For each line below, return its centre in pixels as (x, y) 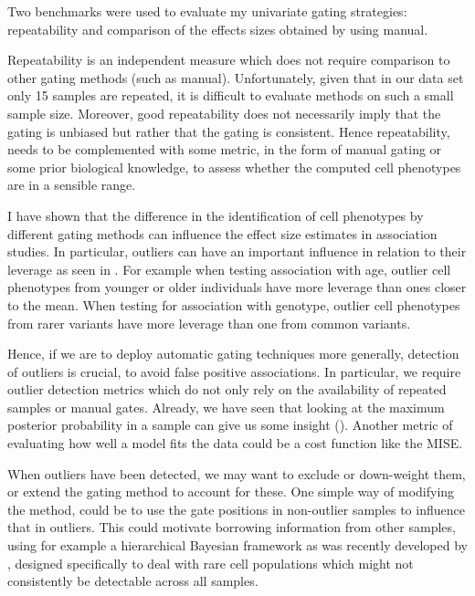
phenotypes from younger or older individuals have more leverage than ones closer (237, 287)
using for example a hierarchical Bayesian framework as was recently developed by (237, 545)
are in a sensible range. (72, 185)
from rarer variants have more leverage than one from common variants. (209, 323)
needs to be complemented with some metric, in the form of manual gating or (225, 149)
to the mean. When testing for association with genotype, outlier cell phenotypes (234, 304)
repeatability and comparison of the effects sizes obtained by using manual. (218, 29)
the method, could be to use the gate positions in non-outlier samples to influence (236, 509)
